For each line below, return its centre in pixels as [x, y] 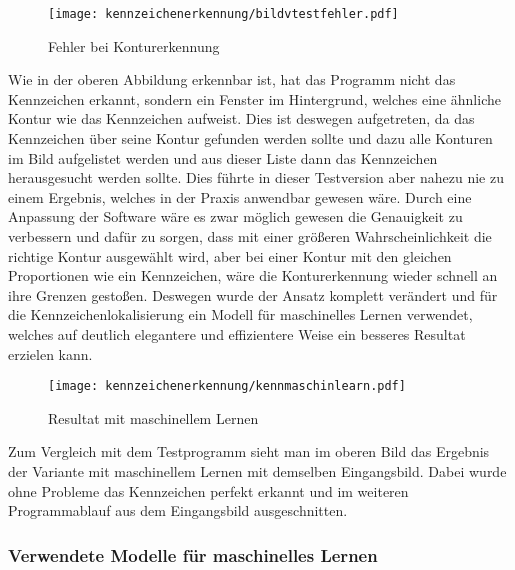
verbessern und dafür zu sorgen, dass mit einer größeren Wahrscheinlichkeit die [250, 236]
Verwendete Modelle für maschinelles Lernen [193, 554]
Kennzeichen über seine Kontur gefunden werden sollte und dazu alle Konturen [250, 138]
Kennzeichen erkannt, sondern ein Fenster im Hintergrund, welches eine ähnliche [254, 98]
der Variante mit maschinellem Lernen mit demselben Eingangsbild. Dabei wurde [257, 471]
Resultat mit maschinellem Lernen [153, 417]
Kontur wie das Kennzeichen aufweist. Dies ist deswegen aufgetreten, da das [241, 118]
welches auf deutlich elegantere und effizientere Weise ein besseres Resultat [237, 333]
